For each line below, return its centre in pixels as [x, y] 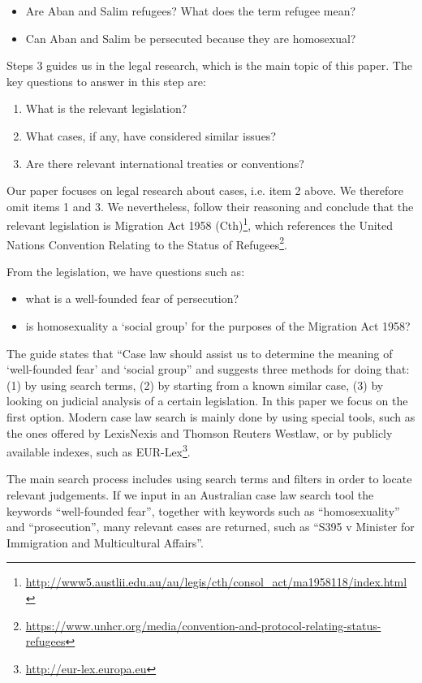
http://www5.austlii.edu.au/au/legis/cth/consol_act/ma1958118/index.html [216, 582]
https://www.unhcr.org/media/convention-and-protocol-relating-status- [203, 625]
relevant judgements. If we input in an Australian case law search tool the [190, 495]
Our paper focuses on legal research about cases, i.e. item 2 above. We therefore [205, 190]
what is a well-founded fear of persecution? [132, 298]
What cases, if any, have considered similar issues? [151, 135]
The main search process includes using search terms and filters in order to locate [209, 479]
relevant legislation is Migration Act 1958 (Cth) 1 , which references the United [200, 224]
